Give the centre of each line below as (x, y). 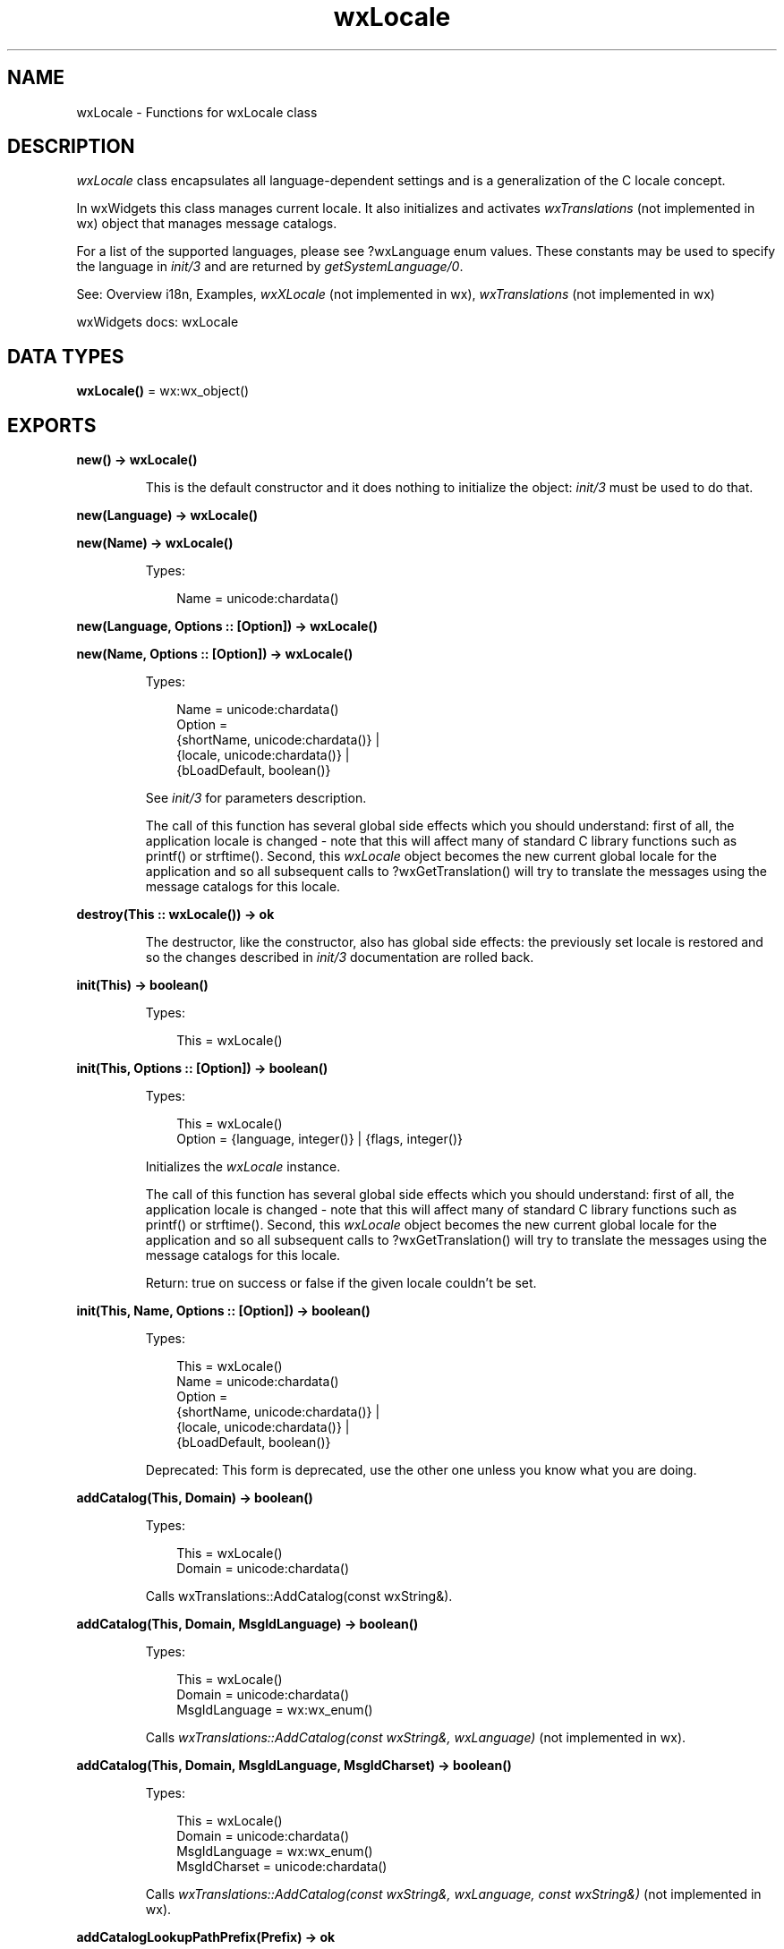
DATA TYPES (66, 356)
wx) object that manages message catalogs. (207, 224)
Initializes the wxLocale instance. (243, 1167)
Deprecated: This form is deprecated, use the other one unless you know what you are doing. (421, 1470)
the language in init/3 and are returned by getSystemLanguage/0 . (270, 267)
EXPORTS (52, 425)
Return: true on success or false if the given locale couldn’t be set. (341, 1283)
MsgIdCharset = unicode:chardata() (282, 1867)
